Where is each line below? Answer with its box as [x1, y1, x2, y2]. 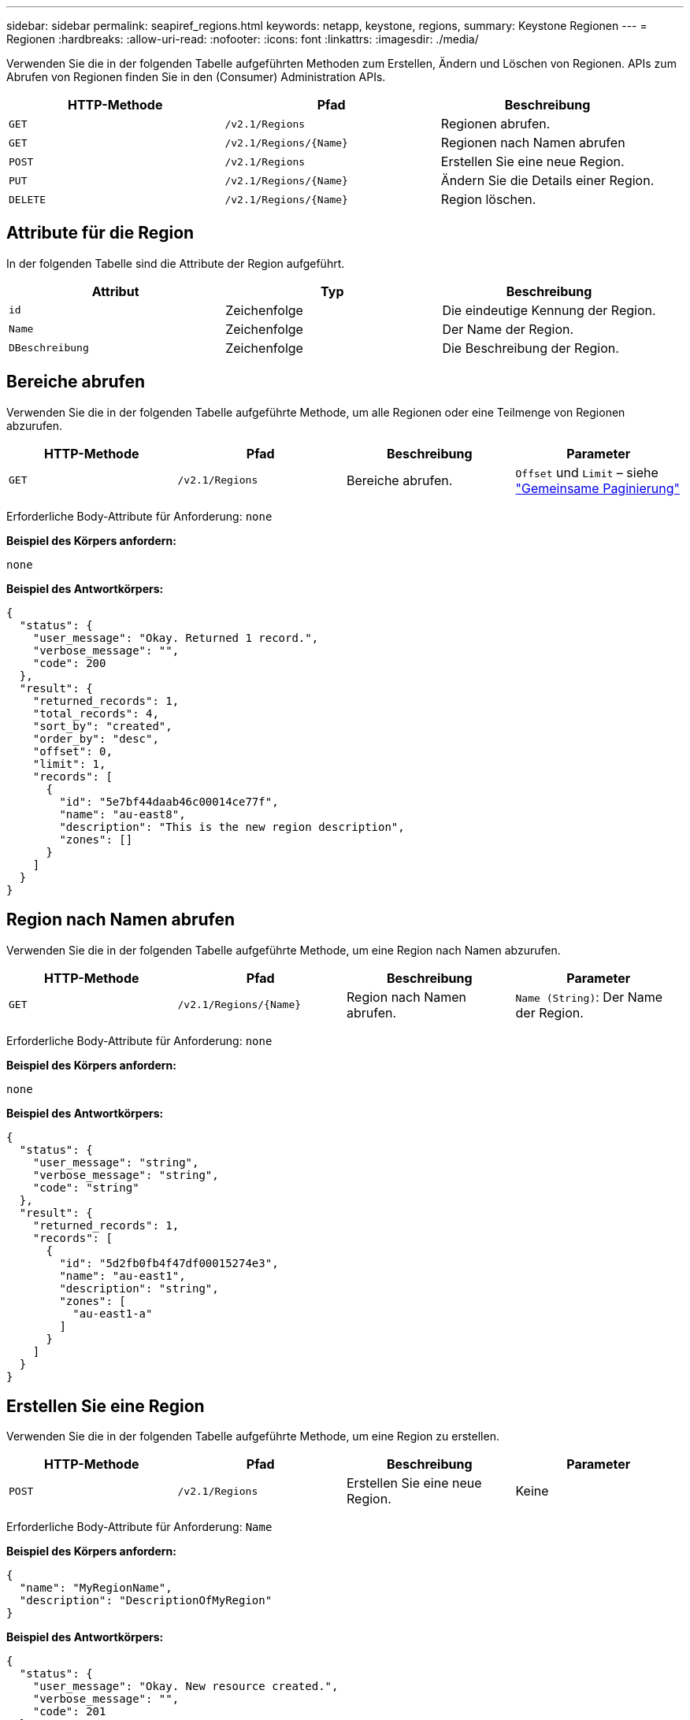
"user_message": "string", [32, 1155, 199, 1169]
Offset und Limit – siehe [515, 464, 658, 480]
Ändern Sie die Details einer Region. [440, 172, 655, 188]
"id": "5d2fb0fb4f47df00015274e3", [59, 1256, 279, 1270]
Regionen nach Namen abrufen [440, 135, 625, 150]
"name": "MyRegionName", [19, 1581, 172, 1595]
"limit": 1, [32, 757, 106, 770]
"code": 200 [32, 656, 106, 669]
